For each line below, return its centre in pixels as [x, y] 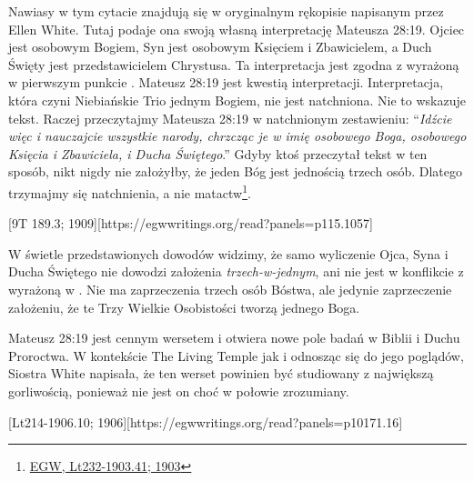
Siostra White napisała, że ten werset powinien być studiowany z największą [221, 373]
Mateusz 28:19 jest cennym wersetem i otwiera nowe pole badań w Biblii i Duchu [234, 338]
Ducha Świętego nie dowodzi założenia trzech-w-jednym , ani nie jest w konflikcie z [236, 271]
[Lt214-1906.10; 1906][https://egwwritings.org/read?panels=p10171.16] [206, 421]
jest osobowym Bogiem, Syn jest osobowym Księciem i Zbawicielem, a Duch [220, 47]
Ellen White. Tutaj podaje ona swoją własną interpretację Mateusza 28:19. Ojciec [237, 29]
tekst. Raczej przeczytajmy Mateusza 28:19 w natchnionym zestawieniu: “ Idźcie [230, 118]
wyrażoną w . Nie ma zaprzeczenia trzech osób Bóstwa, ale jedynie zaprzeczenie [230, 289]
